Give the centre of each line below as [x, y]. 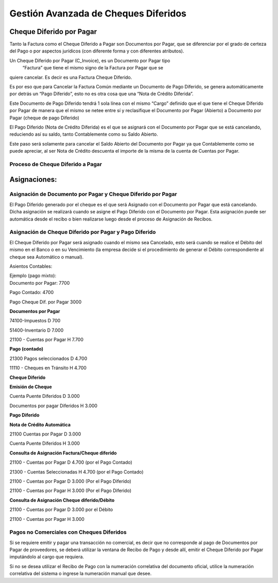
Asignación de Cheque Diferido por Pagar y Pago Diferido [83, 232]
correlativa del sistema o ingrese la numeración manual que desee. [81, 574]
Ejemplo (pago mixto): [33, 276]
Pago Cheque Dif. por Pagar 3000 [46, 302]
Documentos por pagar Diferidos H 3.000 [54, 406]
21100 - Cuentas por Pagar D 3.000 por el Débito [61, 509]
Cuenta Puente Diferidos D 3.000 [45, 396]
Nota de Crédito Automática [40, 425]
